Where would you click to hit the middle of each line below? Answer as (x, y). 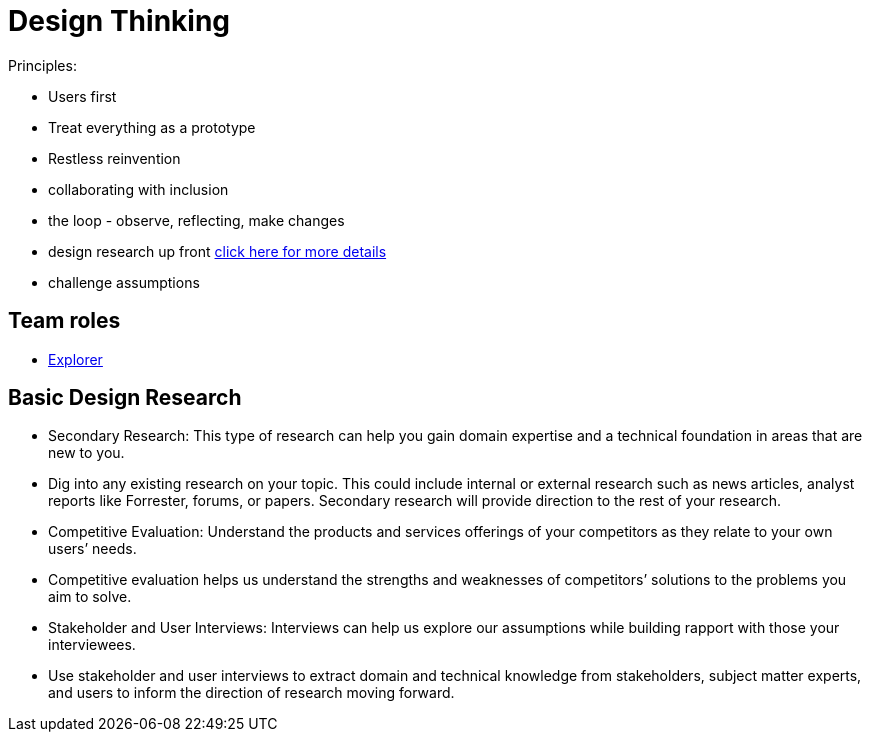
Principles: (42, 65)
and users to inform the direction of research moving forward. (251, 693)
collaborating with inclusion (138, 189)
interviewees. (92, 645)
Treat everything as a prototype (152, 127)
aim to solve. (90, 597)
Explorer (75, 359)
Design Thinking (119, 21)
